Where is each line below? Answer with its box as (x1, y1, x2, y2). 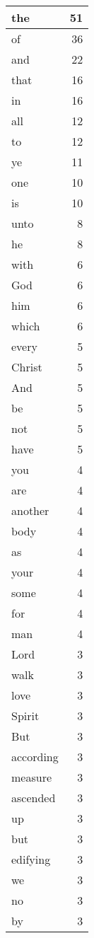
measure (11, 769, 52, 785)
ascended (11, 789, 56, 806)
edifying (11, 851, 51, 867)
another (11, 502, 49, 519)
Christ (11, 359, 42, 375)
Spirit (11, 707, 40, 724)
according (11, 748, 59, 765)
